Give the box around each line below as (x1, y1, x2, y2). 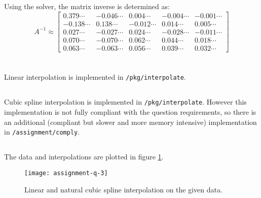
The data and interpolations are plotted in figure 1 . (4, 151, 164, 162)
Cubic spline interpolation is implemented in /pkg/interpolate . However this (4, 96, 247, 107)
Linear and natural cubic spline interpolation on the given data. (24, 184, 222, 194)
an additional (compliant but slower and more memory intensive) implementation (4, 116, 257, 127)
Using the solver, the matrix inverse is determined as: (4, 1, 170, 12)
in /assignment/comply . (4, 126, 80, 137)
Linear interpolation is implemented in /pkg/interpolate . (4, 72, 186, 82)
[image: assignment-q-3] (24, 169, 108, 177)
